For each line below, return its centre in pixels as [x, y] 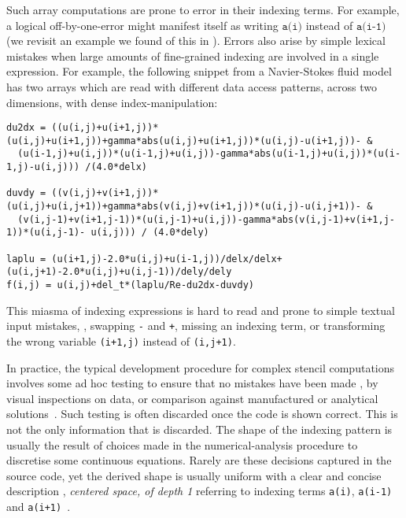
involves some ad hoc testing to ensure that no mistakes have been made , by [192, 383]
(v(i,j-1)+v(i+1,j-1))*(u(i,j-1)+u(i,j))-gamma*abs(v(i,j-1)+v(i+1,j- [206, 219]
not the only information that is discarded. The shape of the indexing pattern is [199, 429]
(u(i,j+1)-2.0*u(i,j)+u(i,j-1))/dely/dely [119, 272]
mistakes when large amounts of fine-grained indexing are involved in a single [193, 55]
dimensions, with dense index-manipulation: [112, 102]
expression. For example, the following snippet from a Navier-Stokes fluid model [199, 71]
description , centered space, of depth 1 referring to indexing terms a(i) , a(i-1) [199, 491]
